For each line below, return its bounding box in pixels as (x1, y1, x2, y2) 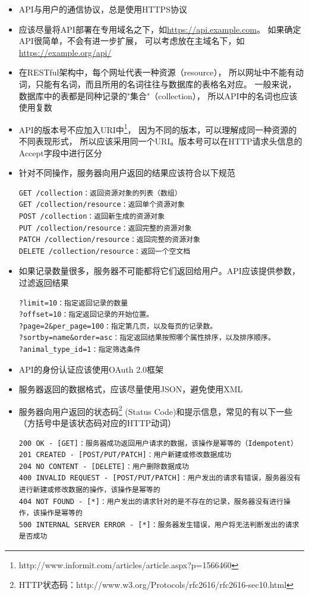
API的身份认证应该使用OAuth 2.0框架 (18, 363, 164, 375)
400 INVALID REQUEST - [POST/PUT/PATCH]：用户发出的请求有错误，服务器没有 (18, 474, 301, 483)
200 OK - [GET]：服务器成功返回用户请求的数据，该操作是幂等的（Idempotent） (18, 439, 298, 448)
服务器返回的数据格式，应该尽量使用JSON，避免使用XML (18, 383, 243, 395)
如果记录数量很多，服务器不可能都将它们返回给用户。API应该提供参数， (18, 265, 300, 277)
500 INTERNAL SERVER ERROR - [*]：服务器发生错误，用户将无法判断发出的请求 (18, 520, 299, 529)
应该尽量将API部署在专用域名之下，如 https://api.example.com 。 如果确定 (18, 23, 301, 35)
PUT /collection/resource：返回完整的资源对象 (18, 223, 192, 232)
